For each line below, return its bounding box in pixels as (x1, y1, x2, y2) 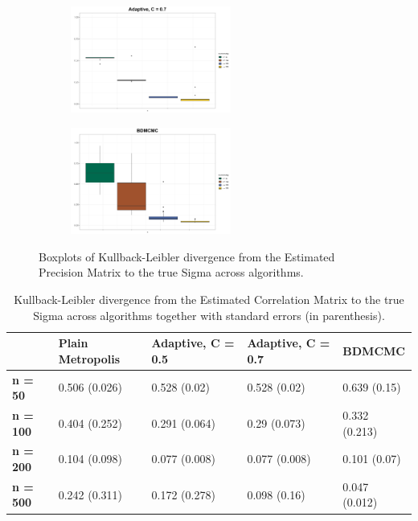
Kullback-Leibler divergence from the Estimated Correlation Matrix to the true (14, 290, 404, 307)
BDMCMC (342, 342, 405, 359)
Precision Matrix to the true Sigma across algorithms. (39, 264, 304, 281)
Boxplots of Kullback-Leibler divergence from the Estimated (39, 248, 335, 265)
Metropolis (58, 350, 120, 367)
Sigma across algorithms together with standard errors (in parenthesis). (33, 306, 385, 323)
